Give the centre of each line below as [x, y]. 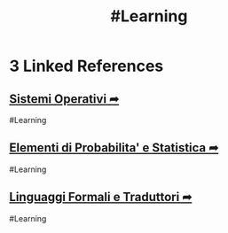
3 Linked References [86, 66]
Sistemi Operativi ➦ [64, 99]
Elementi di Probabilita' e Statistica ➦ [114, 148]
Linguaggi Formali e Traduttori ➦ [101, 197]
